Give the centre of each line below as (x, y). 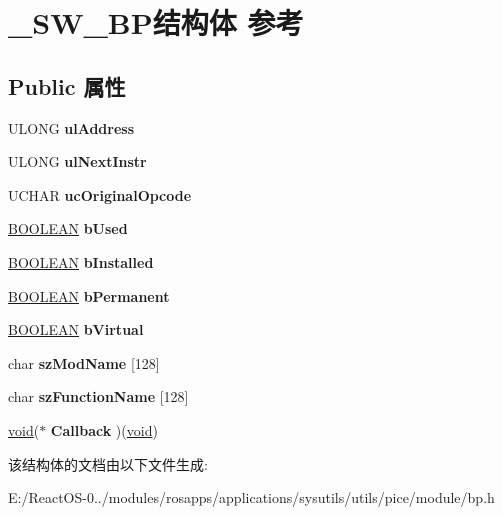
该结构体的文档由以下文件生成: (108, 463)
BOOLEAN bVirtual (76, 329)
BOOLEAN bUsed (68, 228)
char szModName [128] (84, 362)
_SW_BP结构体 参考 (156, 22)
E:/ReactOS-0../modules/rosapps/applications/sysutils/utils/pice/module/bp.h (251, 497)
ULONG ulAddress (71, 127)
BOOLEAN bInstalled (81, 261)
